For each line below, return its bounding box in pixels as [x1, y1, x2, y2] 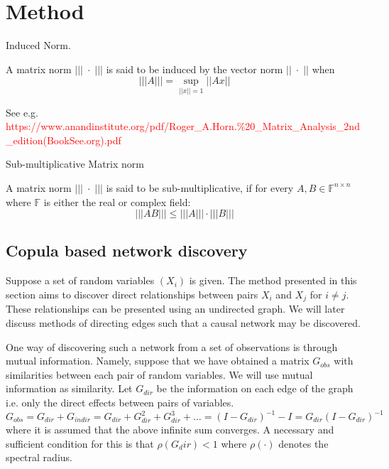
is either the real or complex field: [43, 194, 191, 209]
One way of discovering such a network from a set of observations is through [6, 339, 338, 354]
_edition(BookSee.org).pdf [6, 132, 121, 147]
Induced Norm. [6, 38, 71, 53]
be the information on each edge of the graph [156, 381, 354, 396]
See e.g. [6, 104, 38, 119]
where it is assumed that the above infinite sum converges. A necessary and [6, 422, 334, 436]
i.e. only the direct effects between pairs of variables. [6, 394, 234, 409]
